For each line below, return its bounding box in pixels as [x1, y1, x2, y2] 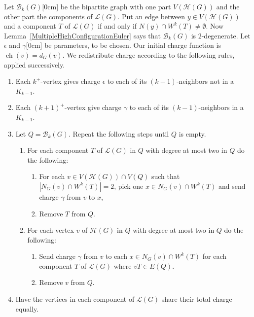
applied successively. [4, 59, 65, 70]
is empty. [179, 128, 206, 139]
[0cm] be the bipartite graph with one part [42, 1, 171, 11]
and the [216, 1, 240, 11]
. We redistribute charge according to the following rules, [62, 49, 235, 60]
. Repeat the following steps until [68, 128, 169, 139]
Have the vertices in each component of [15, 294, 135, 304]
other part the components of [4, 11, 93, 21]
